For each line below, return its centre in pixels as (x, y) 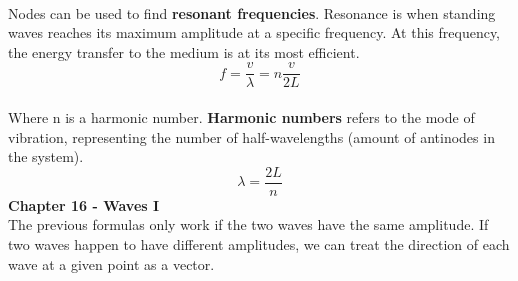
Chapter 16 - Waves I (84, 204)
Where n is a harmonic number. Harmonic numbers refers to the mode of (241, 117)
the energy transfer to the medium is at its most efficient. (184, 51)
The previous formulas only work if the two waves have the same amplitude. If (248, 224)
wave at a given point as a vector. (111, 263)
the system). (46, 156)
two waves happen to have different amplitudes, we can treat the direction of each (259, 244)
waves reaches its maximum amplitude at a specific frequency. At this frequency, (254, 32)
